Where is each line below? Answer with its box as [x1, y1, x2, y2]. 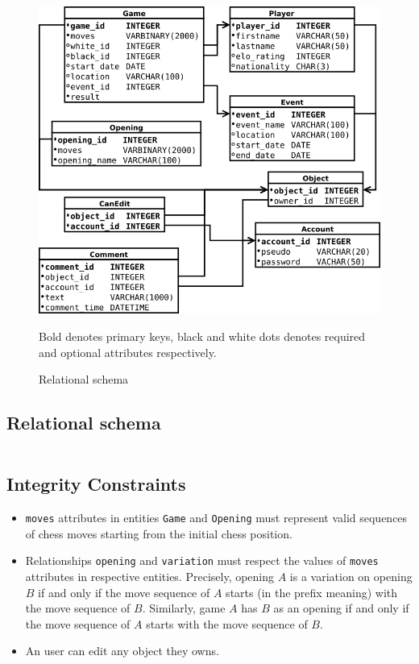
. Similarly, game [142, 600, 226, 616]
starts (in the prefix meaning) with [226, 583, 398, 600]
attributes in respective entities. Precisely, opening [25, 568, 275, 585]
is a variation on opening [289, 568, 413, 585]
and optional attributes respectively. [39, 343, 217, 360]
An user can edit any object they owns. [25, 642, 219, 659]
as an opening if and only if [273, 600, 409, 616]
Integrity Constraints [6, 471, 186, 496]
